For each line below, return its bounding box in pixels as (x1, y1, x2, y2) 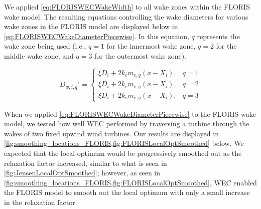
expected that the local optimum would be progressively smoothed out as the (4, 147, 242, 158)
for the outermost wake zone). (94, 50, 186, 61)
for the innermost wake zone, (106, 41, 196, 51)
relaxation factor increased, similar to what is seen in (4, 157, 167, 168)
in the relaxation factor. (4, 196, 77, 207)
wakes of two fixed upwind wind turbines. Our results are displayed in (4, 128, 219, 138)
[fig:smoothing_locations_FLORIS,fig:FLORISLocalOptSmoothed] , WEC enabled (4, 177, 257, 187)
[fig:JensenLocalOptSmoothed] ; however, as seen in (4, 167, 161, 178)
